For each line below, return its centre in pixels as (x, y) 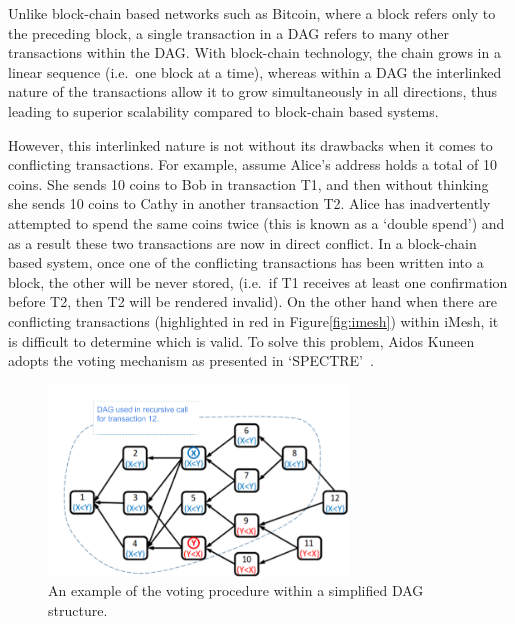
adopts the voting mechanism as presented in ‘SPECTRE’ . (191, 360)
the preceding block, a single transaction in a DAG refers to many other (228, 32)
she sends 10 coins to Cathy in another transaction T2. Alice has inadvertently (249, 203)
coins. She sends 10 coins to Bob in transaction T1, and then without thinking (248, 183)
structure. (78, 610)
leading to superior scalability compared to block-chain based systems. (223, 110)
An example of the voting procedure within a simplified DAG (236, 590)
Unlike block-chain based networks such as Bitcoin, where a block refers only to (252, 13)
